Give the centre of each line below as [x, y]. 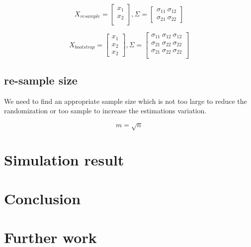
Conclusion [42, 198]
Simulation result [64, 159]
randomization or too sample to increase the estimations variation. [105, 111]
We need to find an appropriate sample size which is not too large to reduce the [125, 101]
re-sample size [41, 80]
